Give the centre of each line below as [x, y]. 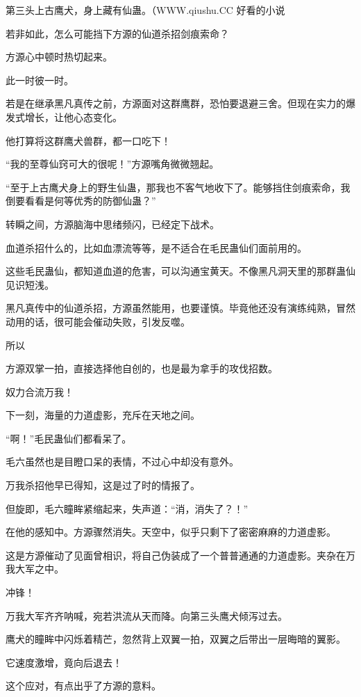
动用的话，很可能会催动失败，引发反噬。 [98, 321]
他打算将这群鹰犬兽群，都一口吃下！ [88, 140]
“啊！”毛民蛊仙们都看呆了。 [69, 438]
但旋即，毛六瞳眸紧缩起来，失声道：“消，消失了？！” [127, 508]
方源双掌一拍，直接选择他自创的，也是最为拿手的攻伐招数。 [142, 368]
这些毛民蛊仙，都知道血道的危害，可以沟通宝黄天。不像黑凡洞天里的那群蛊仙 [180, 271]
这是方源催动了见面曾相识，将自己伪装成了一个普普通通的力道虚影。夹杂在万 [180, 555]
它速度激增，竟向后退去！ [64, 662]
